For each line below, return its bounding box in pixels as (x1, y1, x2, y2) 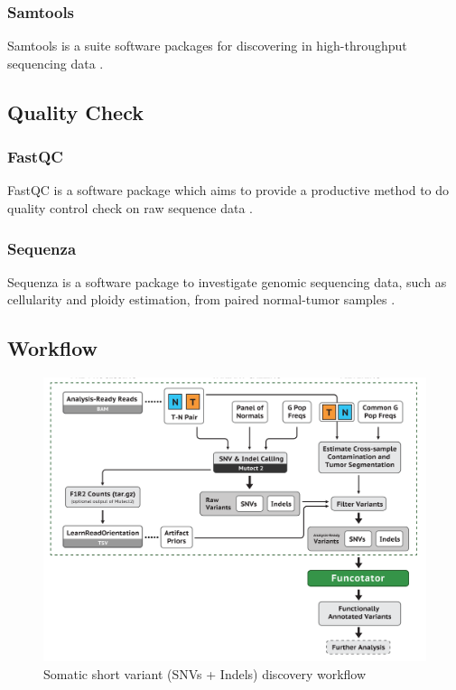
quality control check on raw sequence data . (7, 199, 253, 217)
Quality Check (7, 98, 144, 126)
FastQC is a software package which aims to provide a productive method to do (7, 181, 450, 200)
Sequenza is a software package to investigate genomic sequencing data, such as (7, 272, 447, 291)
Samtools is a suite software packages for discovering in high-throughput (7, 36, 407, 55)
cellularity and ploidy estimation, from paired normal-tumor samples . (7, 290, 396, 309)
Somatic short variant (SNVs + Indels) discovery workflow (43, 665, 367, 684)
